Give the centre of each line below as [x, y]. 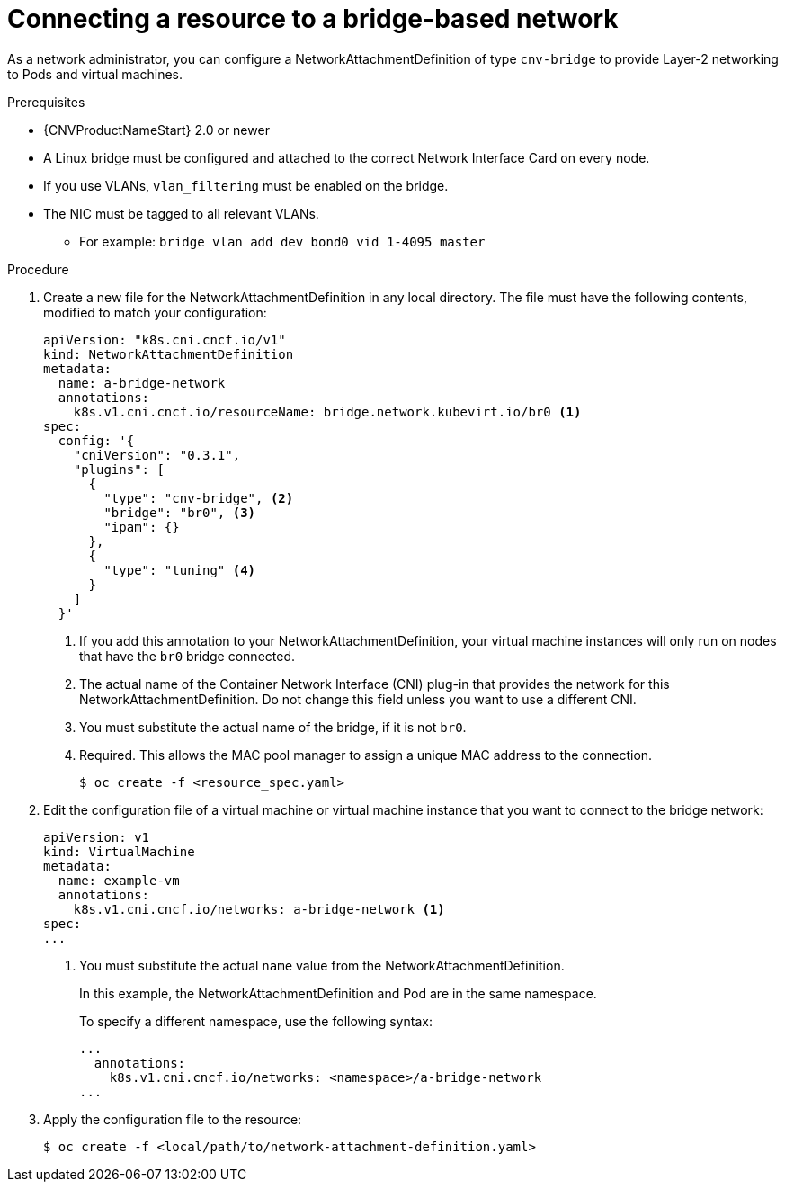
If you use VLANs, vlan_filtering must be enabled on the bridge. [246, 185]
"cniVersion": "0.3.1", [157, 455]
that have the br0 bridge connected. [187, 656]
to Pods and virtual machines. [95, 74]
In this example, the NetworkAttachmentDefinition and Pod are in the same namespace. [338, 993]
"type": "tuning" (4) [180, 570]
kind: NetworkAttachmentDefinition [169, 354]
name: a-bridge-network [142, 383]
